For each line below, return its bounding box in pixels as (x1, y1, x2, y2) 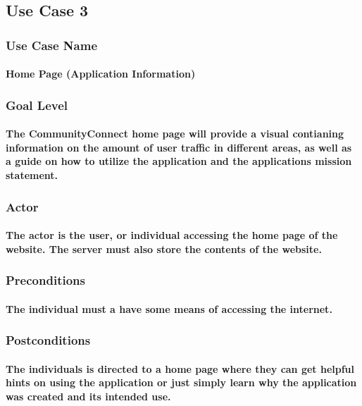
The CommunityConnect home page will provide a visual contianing (6, 126, 344, 141)
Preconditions (6, 271, 85, 289)
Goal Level (6, 96, 68, 113)
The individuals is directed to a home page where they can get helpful (6, 361, 355, 376)
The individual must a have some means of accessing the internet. (6, 301, 332, 316)
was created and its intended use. (6, 388, 171, 403)
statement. (6, 168, 58, 183)
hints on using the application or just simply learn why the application (6, 375, 357, 390)
